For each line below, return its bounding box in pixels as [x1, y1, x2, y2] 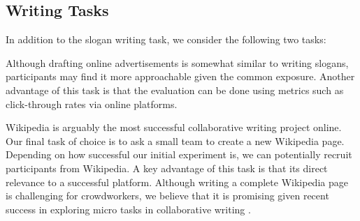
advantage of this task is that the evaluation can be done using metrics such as [6, 82, 344, 97]
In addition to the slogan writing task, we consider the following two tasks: [6, 32, 326, 47]
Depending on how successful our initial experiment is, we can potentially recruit [6, 147, 352, 162]
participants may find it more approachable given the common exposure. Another [6, 69, 355, 84]
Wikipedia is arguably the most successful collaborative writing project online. [6, 120, 342, 135]
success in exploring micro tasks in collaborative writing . [6, 201, 251, 216]
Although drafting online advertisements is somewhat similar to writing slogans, [6, 55, 349, 70]
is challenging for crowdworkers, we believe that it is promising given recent [6, 188, 329, 203]
